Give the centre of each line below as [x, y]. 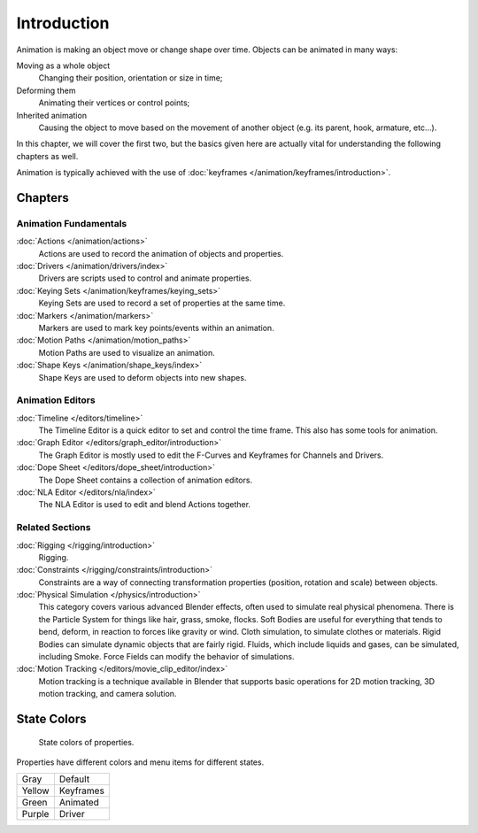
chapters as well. [47, 156]
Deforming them [46, 90]
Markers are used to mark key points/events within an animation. [156, 328]
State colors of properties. [86, 742]
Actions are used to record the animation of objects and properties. [161, 253]
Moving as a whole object [63, 66]
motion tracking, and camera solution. [108, 694]
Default [74, 779]
